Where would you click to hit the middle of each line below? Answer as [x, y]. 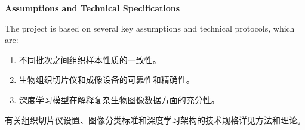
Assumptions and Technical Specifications [93, 8]
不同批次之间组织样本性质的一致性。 [90, 59]
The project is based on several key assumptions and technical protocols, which [150, 28]
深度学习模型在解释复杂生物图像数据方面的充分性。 [119, 99]
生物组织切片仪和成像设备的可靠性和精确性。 [107, 80]
